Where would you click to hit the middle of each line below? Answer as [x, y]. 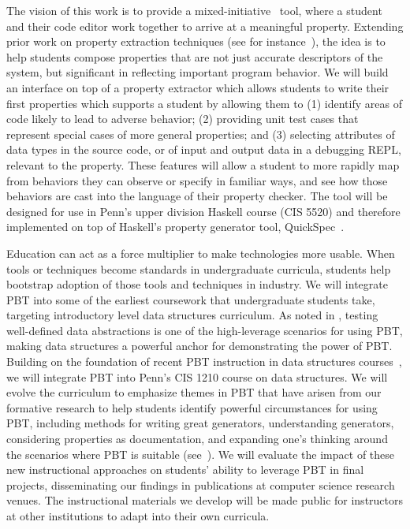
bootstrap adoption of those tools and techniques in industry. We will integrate [197, 284]
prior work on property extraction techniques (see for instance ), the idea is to [196, 41]
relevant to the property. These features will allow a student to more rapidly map [203, 164]
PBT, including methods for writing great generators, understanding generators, [200, 423]
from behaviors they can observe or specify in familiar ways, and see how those [197, 180]
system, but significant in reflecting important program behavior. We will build [198, 72]
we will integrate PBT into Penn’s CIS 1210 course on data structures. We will [197, 376]
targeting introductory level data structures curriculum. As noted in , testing [192, 315]
